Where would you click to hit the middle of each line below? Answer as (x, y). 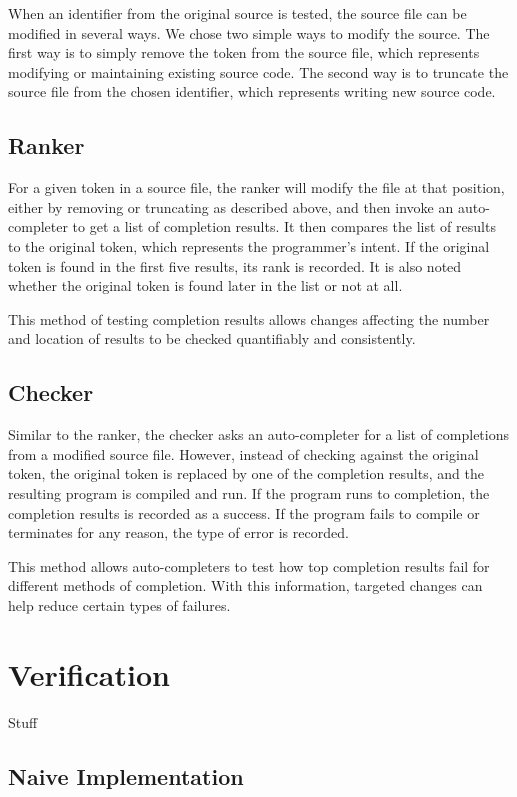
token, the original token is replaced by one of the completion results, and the (246, 473)
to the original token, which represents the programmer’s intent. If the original (249, 245)
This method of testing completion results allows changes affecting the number (249, 318)
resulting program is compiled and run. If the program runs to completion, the (249, 492)
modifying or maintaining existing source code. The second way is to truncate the (258, 71)
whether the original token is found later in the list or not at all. (205, 285)
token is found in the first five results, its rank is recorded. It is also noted (235, 265)
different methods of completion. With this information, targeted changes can (245, 585)
